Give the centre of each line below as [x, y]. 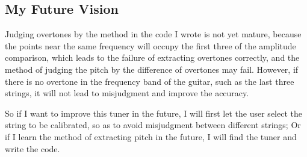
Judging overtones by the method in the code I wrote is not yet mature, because [153, 34]
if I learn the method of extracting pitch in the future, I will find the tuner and [151, 136]
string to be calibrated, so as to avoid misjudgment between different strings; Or [153, 125]
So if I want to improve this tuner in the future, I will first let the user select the [153, 113]
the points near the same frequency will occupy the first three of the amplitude [150, 45]
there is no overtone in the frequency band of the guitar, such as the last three [150, 81]
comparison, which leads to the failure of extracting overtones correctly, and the [152, 57]
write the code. [33, 148]
